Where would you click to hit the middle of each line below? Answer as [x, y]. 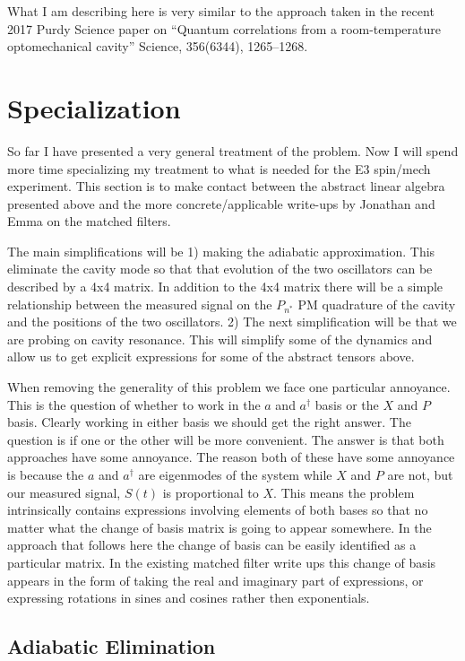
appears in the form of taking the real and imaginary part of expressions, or [215, 580]
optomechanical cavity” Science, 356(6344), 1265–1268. [158, 46]
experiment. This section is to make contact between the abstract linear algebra [226, 186]
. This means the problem [344, 492]
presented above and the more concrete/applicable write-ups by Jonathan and [221, 203]
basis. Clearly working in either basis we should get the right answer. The [209, 422]
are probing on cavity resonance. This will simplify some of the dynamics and [220, 339]
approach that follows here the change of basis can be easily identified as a [212, 545]
